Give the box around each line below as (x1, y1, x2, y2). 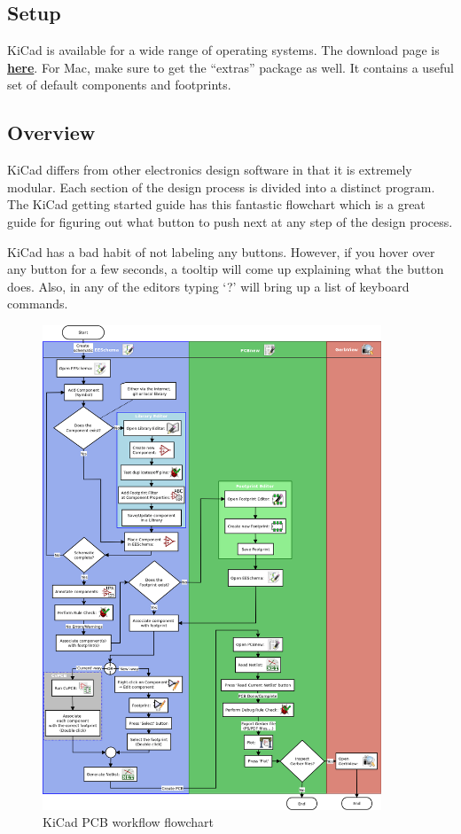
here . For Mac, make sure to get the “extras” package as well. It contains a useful (7, 58, 454, 76)
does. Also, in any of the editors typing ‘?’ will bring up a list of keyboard (7, 277, 410, 295)
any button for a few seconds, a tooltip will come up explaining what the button (7, 260, 444, 278)
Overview (7, 119, 96, 146)
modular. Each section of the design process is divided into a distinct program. (7, 177, 435, 196)
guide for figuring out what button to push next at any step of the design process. (7, 212, 453, 230)
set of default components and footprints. (7, 75, 231, 94)
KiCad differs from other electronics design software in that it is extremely (7, 160, 412, 179)
